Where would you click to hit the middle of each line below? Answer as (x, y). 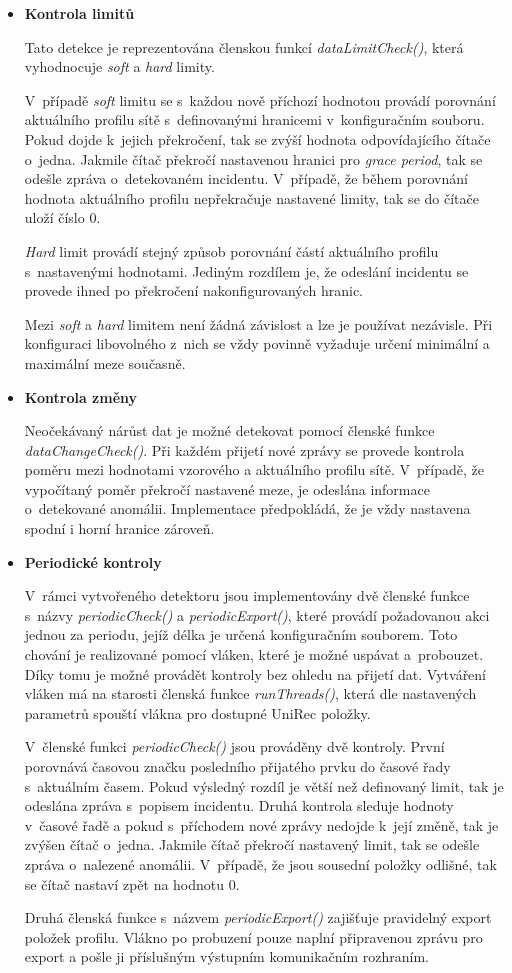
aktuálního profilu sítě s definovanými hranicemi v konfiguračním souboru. (254, 119)
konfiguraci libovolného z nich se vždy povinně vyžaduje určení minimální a (257, 343)
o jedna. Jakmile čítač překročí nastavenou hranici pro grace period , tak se (253, 158)
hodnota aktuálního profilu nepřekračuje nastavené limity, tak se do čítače (251, 197)
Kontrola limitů (79, 13)
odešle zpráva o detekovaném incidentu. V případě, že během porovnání (246, 178)
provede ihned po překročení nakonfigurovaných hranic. (193, 290)
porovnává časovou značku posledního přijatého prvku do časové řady (237, 766)
